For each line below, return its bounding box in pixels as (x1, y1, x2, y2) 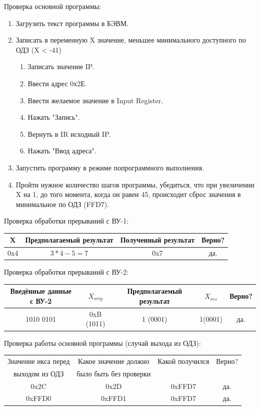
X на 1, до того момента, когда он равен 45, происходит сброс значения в (15, 189, 241, 199)
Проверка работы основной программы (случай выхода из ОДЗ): (4, 337, 201, 348)
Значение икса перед (7, 355, 70, 366)
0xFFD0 (25, 393, 51, 403)
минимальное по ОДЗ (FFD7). (15, 198, 109, 209)
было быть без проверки (76, 368, 151, 378)
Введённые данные (10, 286, 71, 296)
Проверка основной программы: (4, 1, 101, 11)
